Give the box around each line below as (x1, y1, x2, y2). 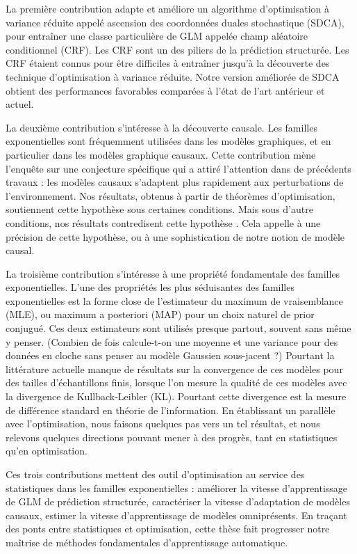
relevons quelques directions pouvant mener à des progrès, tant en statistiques (6, 429, 338, 444)
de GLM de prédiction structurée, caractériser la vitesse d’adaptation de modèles (6, 494, 350, 509)
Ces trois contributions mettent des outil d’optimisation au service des (6, 467, 305, 481)
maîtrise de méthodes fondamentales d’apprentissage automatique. (6, 535, 288, 549)
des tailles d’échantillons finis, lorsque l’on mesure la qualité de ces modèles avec (6, 375, 347, 390)
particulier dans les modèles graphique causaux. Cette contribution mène (6, 147, 316, 161)
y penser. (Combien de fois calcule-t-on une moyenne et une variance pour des (6, 334, 338, 349)
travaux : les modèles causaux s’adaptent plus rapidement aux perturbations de (6, 175, 344, 189)
